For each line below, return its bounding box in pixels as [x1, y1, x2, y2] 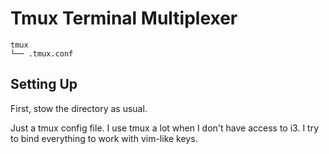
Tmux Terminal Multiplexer [10, 7, 238, 30]
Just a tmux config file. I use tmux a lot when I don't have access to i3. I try [10, 122, 320, 134]
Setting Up [10, 76, 78, 93]
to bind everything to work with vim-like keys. [10, 132, 198, 144]
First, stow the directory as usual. [10, 102, 148, 114]
